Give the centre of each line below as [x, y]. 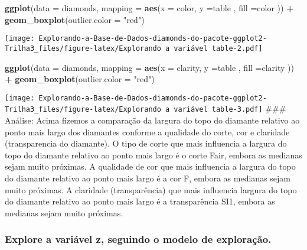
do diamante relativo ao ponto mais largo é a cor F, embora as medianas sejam [148, 178]
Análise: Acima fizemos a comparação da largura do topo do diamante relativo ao [152, 120]
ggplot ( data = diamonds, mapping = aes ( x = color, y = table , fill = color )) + [149, 8]
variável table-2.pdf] [218, 48]
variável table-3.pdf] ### [230, 108]
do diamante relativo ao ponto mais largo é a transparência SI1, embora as [140, 201]
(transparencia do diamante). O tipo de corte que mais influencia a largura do [146, 143]
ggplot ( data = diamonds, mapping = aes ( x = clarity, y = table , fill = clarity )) [149, 67]
